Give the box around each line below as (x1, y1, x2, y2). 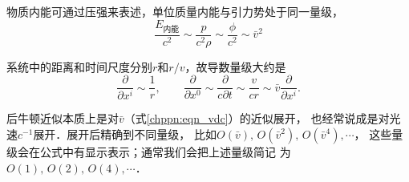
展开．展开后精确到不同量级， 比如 (33, 125, 217, 142)
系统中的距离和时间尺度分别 (6, 58, 152, 75)
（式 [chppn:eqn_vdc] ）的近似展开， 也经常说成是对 (124, 110, 390, 127)
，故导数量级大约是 (184, 58, 286, 75)
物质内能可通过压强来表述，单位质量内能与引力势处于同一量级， (6, 3, 343, 19)
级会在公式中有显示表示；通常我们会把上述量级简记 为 (6, 143, 291, 160)
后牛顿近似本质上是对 (6, 110, 119, 127)
